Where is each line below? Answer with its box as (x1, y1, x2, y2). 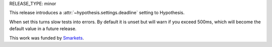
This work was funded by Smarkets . (9, 35, 84, 41)
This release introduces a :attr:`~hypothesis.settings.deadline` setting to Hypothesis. (9, 10, 185, 16)
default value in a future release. (9, 26, 77, 32)
